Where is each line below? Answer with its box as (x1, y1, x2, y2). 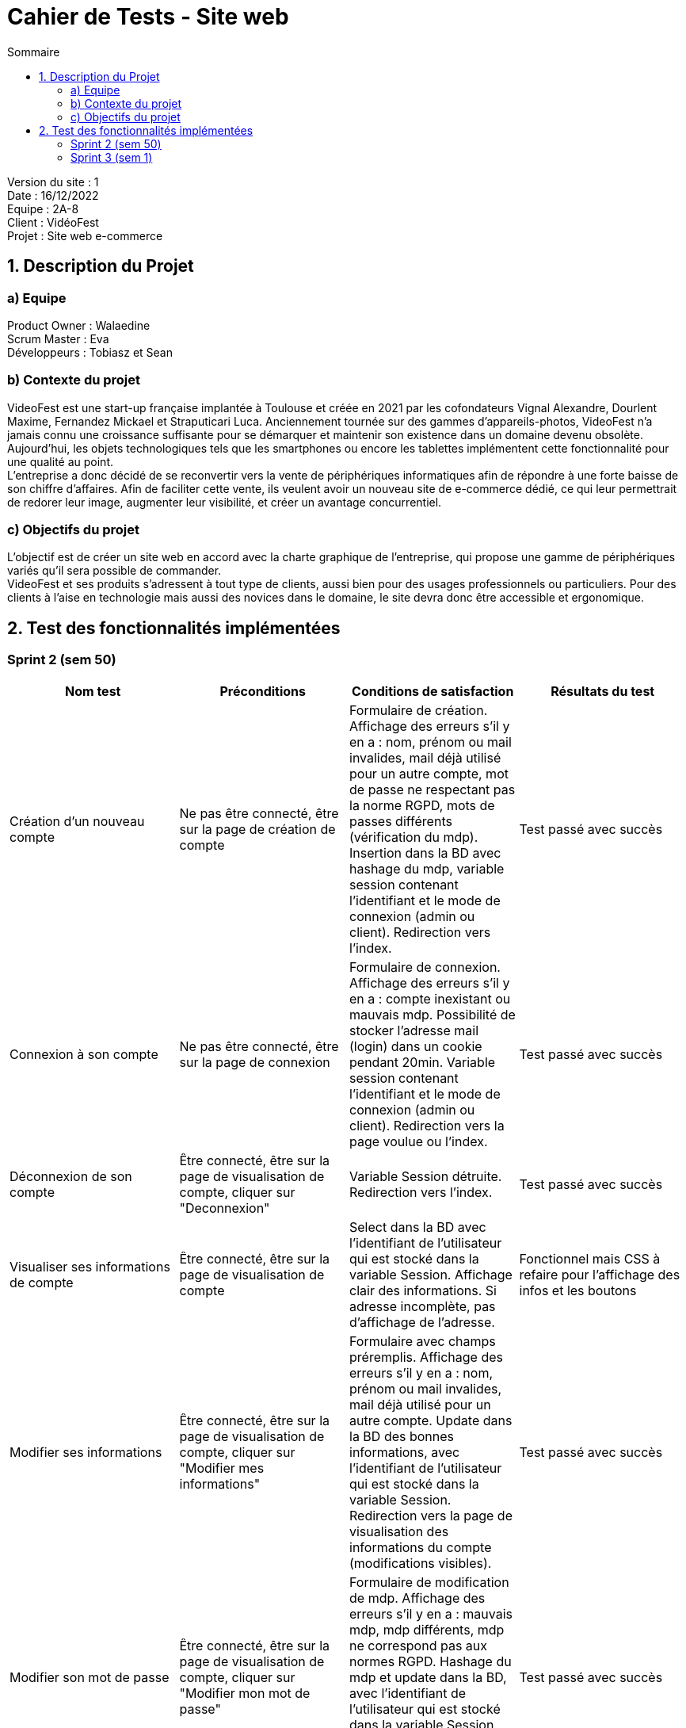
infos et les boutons (519, 1282, 637, 1298)
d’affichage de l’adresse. (349, 1313, 495, 1330)
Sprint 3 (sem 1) (71, 150, 153, 164)
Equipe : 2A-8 (7, 201, 79, 216)
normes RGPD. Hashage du (349, 1653, 512, 1669)
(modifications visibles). (349, 1554, 492, 1571)
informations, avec (349, 1443, 460, 1460)
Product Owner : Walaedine (7, 318, 151, 332)
